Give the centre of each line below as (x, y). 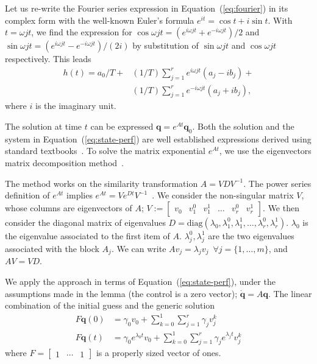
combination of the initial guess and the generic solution (110, 305)
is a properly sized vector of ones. (158, 353)
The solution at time (44, 126)
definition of (27, 195)
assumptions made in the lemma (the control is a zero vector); (121, 293)
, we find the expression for (82, 32)
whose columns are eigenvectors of (69, 207)
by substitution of (166, 45)
